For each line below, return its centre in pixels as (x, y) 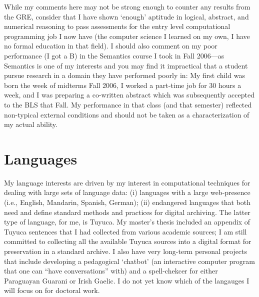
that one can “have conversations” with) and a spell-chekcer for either (111, 271)
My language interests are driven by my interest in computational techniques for (127, 182)
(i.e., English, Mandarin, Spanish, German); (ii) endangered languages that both (127, 202)
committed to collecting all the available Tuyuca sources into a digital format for (128, 241)
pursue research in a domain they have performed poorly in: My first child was (125, 75)
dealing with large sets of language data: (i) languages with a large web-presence (127, 192)
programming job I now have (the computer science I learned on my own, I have (127, 36)
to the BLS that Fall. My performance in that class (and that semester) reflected (128, 104)
